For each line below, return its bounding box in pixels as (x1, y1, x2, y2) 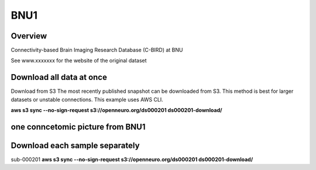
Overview (11, 31, 47, 41)
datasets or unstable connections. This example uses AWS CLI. (11, 96, 163, 103)
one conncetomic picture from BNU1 (11, 122, 146, 131)
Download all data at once (11, 72, 108, 82)
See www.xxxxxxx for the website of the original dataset (11, 57, 147, 64)
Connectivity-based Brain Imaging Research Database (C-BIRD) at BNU (11, 47, 183, 54)
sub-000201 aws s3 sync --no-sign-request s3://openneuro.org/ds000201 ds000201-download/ (11, 156, 253, 163)
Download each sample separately (11, 140, 140, 150)
